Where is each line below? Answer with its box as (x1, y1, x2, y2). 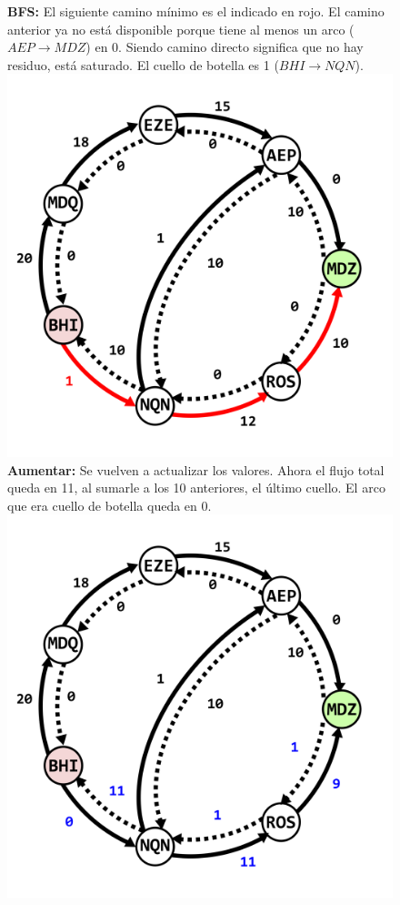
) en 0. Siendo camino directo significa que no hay (85, 37, 364, 56)
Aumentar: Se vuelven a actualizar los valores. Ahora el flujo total (7, 460, 385, 479)
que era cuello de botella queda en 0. (7, 495, 212, 514)
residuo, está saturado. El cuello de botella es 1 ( (7, 55, 279, 74)
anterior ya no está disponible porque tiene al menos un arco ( (7, 19, 355, 38)
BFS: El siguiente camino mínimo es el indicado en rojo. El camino (7, 2, 385, 20)
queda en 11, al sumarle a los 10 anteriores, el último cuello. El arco (7, 478, 385, 497)
